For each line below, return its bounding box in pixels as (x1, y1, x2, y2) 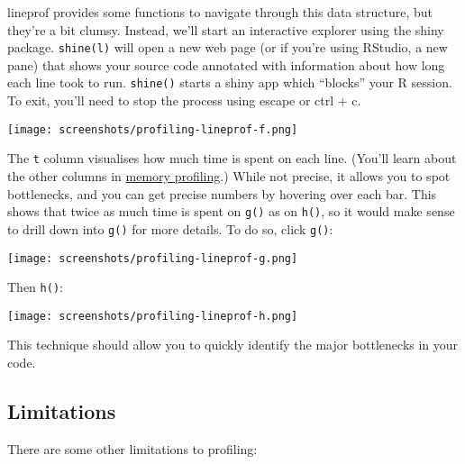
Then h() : (7, 277, 63, 296)
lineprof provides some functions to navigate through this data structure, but (7, 3, 433, 21)
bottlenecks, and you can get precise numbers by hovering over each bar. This (7, 184, 437, 203)
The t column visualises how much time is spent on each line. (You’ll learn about (7, 149, 457, 168)
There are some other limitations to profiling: (7, 439, 258, 458)
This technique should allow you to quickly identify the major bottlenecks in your (7, 335, 459, 354)
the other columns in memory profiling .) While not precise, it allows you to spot (7, 167, 451, 185)
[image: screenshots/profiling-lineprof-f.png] (7, 123, 298, 136)
